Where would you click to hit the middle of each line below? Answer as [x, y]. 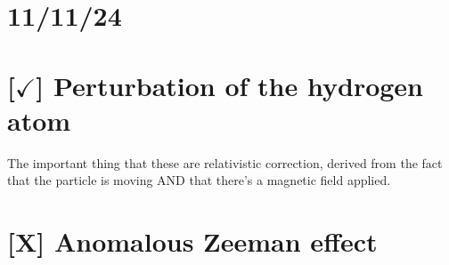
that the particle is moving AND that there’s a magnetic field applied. [199, 180]
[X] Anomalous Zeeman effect [192, 241]
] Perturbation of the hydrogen [229, 85]
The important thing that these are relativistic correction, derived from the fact [225, 162]
